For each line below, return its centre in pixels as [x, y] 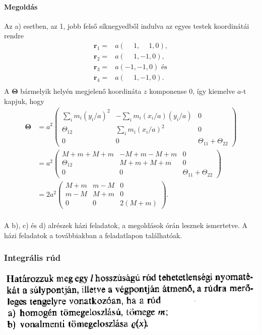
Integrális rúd [32, 258]
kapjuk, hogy [24, 101]
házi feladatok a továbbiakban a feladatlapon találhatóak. [93, 235]
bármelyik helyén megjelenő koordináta [81, 91]
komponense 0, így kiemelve [192, 91]
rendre [14, 36]
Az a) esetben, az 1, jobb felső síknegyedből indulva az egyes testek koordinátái [127, 25]
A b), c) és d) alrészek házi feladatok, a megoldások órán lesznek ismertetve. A [126, 225]
